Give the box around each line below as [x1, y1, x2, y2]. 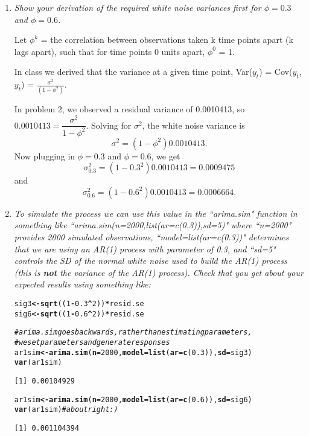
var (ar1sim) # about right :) [14, 405, 118, 414]
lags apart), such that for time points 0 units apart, [14, 45, 205, 57]
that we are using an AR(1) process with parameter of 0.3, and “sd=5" [14, 242, 276, 255]
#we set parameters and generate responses [14, 338, 170, 347]
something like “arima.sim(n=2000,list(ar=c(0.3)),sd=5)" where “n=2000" [14, 219, 291, 231]
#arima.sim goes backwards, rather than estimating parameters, [14, 328, 252, 337]
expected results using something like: [14, 278, 151, 290]
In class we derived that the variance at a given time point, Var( [14, 65, 252, 78]
